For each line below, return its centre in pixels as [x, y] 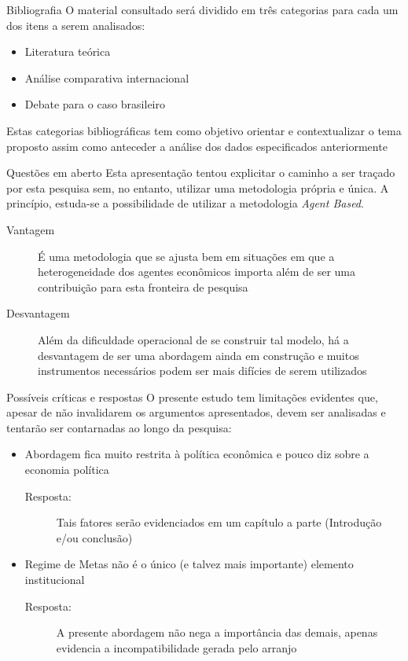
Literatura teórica [68, 51]
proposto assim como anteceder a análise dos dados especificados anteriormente [197, 146]
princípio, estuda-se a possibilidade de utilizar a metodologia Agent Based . [185, 203]
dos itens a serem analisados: [76, 25]
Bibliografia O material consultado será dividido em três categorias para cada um [202, 9]
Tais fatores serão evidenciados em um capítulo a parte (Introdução [219, 522]
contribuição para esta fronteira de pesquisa [143, 286]
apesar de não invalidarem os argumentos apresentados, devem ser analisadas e [196, 412]
